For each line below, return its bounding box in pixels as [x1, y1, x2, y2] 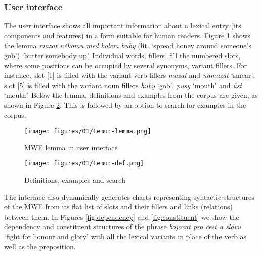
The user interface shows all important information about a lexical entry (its [4, 20, 241, 31]
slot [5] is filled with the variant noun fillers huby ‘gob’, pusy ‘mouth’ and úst [4, 79, 242, 90]
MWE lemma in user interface [24, 142, 118, 152]
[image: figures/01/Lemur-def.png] [24, 160, 144, 167]
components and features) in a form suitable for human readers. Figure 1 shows [4, 30, 251, 40]
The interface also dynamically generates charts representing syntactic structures [4, 191, 254, 202]
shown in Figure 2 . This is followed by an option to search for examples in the [4, 99, 246, 110]
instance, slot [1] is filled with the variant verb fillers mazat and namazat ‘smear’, [4, 70, 255, 80]
